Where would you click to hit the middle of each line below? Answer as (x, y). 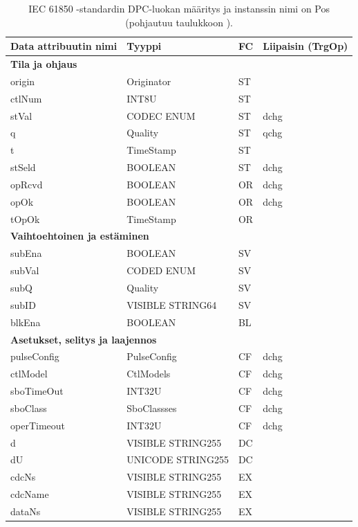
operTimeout (38, 425)
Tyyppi (144, 46)
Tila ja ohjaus (44, 64)
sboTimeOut (37, 391)
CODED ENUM (161, 270)
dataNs (26, 511)
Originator (149, 81)
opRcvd (27, 184)
